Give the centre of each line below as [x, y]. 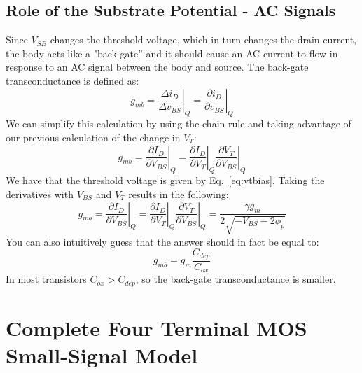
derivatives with [40, 193]
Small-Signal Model [102, 354]
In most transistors [46, 279]
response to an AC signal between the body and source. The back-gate [157, 67]
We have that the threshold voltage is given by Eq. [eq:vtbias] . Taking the [165, 180]
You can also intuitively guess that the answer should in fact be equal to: [162, 241]
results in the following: [179, 193]
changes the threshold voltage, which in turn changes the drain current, [203, 40]
